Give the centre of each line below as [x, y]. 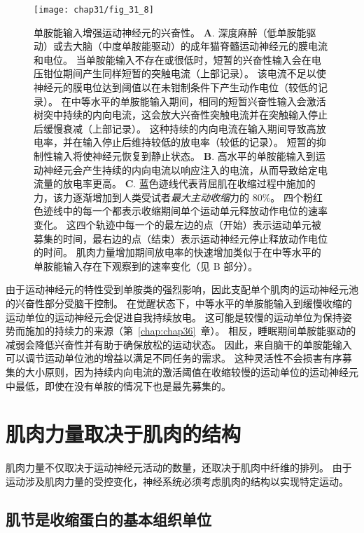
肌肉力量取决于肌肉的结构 [124, 434]
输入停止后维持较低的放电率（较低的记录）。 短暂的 [199, 142]
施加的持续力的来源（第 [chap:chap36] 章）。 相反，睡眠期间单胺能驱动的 [190, 331]
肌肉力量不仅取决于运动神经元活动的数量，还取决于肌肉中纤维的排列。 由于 [179, 467]
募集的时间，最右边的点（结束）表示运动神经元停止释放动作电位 [181, 238]
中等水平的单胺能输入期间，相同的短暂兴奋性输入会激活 [198, 101]
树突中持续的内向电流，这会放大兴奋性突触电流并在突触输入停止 [181, 115]
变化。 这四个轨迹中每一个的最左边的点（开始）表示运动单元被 [177, 224]
